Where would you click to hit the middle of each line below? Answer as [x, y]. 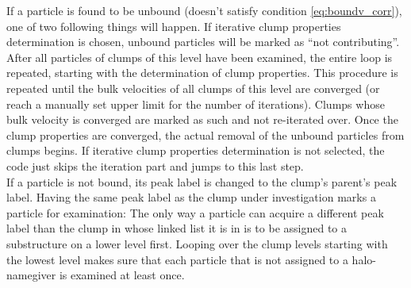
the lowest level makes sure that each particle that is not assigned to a [177, 259]
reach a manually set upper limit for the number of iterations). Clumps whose [196, 104]
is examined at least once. [122, 275]
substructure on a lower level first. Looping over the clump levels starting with [197, 243]
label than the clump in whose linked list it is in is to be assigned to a [177, 228]
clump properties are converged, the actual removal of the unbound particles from [205, 134]
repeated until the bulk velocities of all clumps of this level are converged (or [193, 88]
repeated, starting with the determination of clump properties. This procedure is [202, 73]
